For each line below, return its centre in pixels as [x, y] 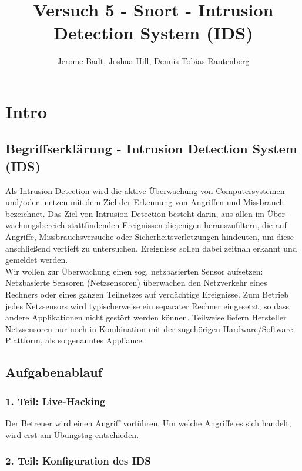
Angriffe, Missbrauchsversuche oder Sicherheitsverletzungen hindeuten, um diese [150, 237]
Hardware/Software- [259, 328]
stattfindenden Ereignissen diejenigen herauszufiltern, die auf [177, 225]
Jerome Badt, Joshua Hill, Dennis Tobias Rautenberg [153, 61]
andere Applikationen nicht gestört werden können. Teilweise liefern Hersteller [146, 317]
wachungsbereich [35, 225]
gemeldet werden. [37, 260]
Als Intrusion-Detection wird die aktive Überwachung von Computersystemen [145, 190]
